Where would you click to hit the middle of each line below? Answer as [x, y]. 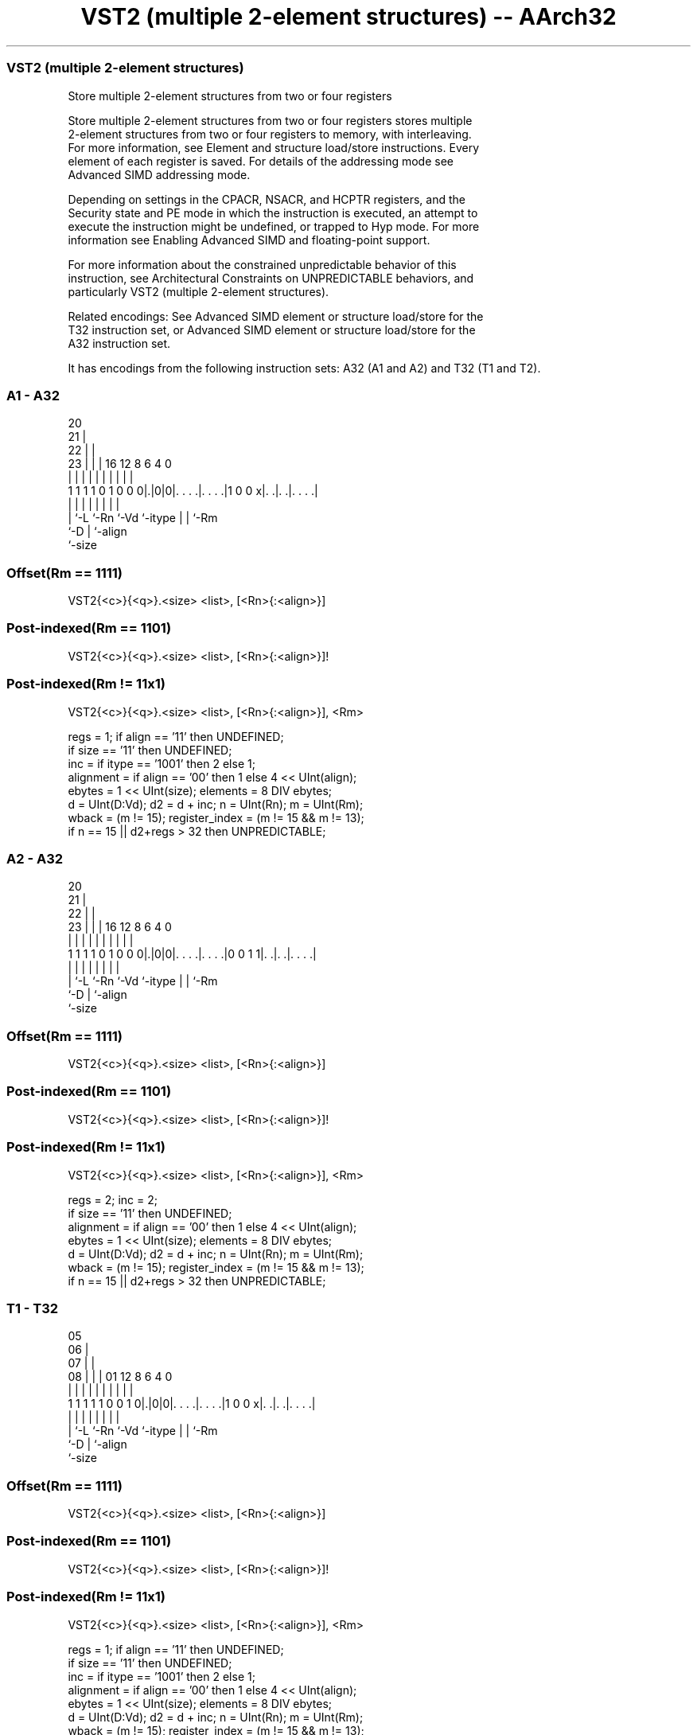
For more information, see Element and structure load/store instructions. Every [274, 147]
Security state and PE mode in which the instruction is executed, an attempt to [273, 212]
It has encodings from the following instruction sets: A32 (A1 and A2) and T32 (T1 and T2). [304, 368]
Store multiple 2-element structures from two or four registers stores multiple [270, 120]
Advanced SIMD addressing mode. [159, 174]
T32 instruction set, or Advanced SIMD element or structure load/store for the [272, 329]
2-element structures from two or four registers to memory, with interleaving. [270, 134]
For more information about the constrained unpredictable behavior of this [262, 264]
